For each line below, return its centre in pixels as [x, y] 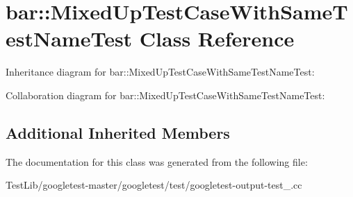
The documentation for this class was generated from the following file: [157, 161]
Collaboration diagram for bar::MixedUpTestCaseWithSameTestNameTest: [165, 95]
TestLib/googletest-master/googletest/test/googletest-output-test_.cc [154, 185]
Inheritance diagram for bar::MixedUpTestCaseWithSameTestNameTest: [160, 72]
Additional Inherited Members [118, 132]
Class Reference [217, 38]
